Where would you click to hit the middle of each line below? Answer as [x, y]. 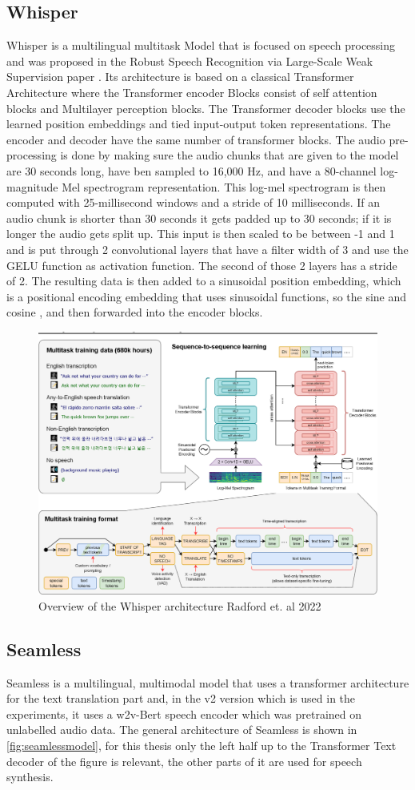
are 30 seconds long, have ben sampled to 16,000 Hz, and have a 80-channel [192, 170]
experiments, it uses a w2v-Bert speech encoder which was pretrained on [184, 713]
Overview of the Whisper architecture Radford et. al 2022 [180, 605]
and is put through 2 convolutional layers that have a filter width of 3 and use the [207, 249]
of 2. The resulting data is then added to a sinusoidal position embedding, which [204, 281]
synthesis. [30, 777]
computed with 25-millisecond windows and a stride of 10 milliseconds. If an [194, 202]
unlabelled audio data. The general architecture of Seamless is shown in [182, 730]
